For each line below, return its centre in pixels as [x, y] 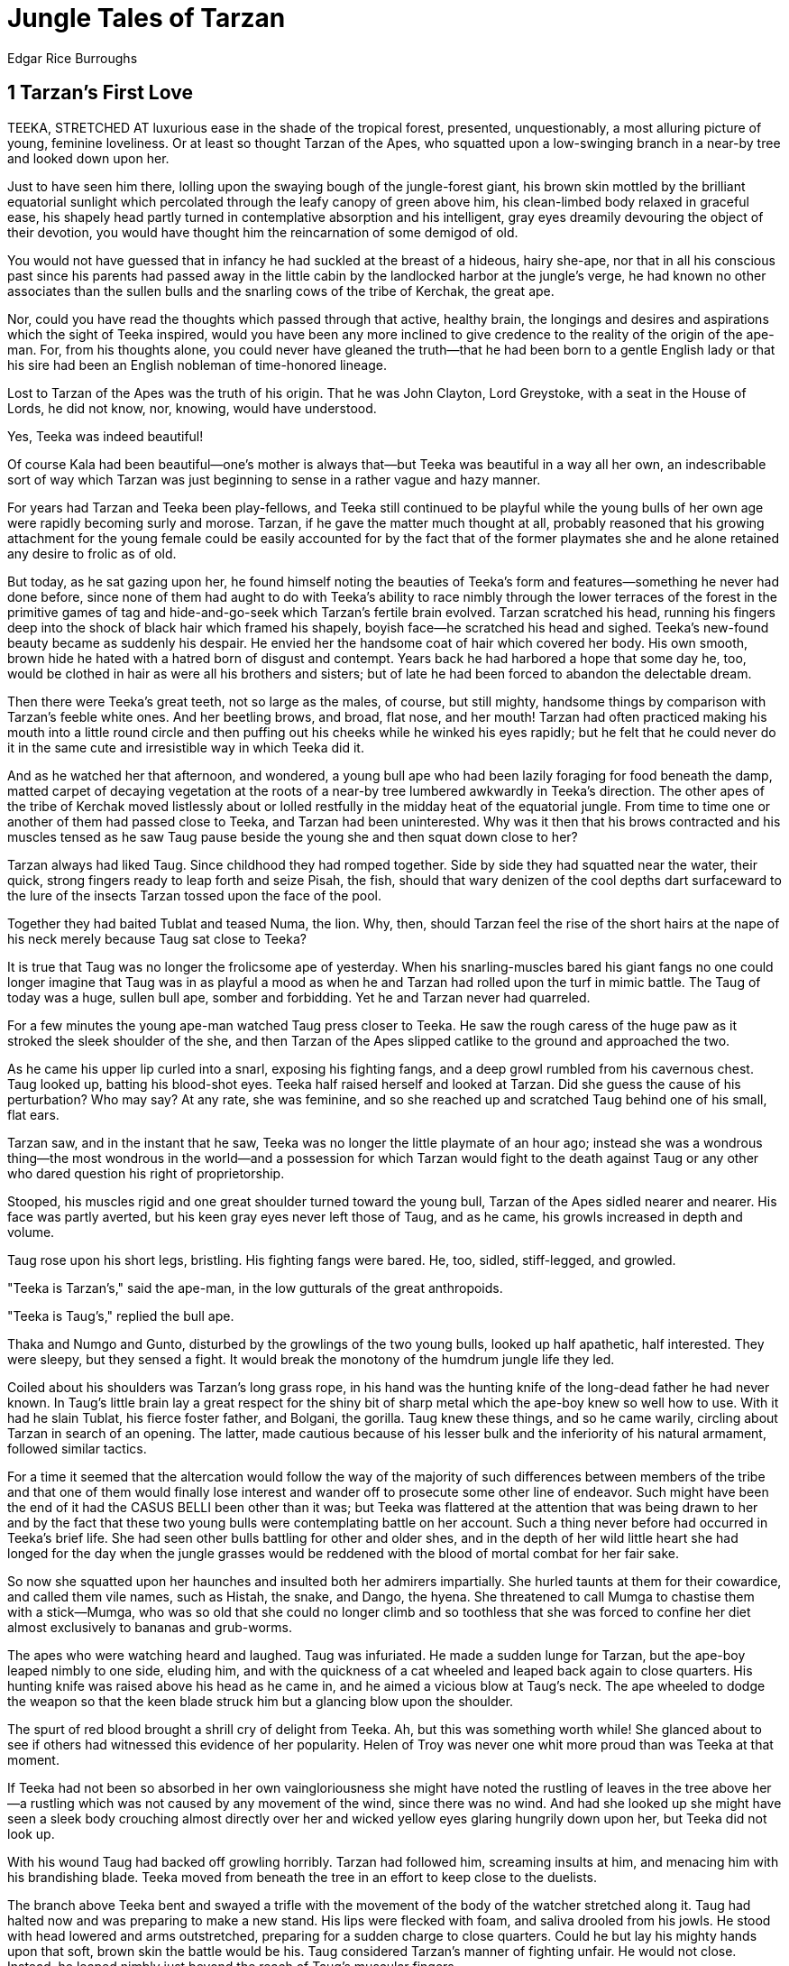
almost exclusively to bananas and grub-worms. [150, 1627]
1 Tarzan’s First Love [100, 93]
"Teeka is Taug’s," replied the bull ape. [121, 1315]
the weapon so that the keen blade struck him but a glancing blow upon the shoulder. [261, 1701]
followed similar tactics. [77, 1448]
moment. [33, 1759]
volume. [31, 1232]
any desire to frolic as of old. [92, 553]
